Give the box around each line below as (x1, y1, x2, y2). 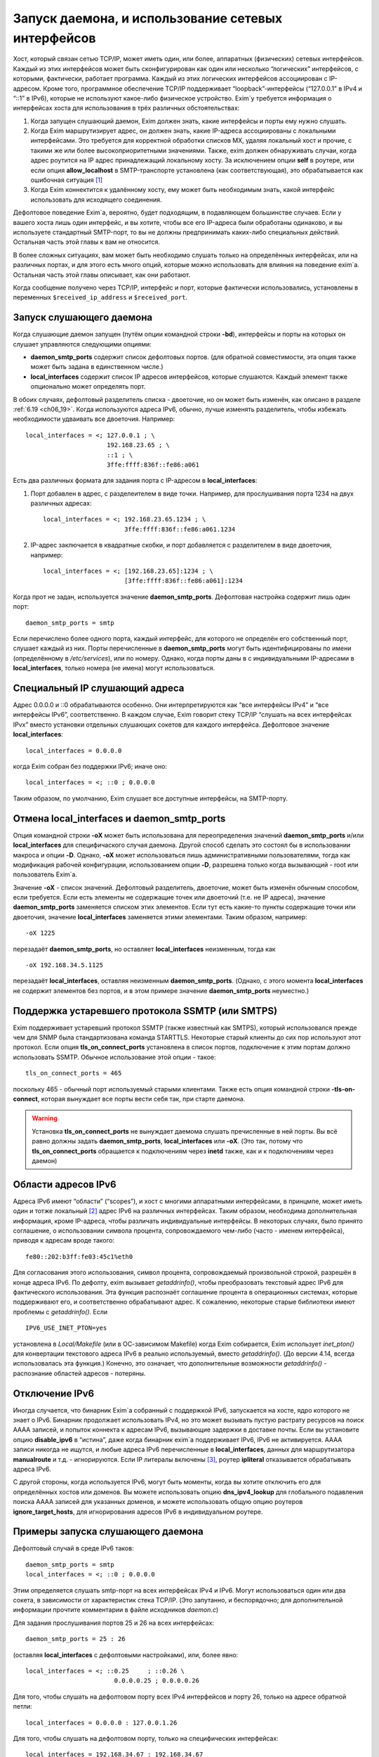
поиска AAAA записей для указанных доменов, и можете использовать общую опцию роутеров (13, 1498, 303, 1506)
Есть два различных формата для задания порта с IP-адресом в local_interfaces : (13, 476, 258, 485)
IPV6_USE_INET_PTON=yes (25, 1324, 107, 1332)
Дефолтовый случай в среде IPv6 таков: (13, 1544, 134, 1552)
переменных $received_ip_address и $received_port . (13, 293, 188, 302)
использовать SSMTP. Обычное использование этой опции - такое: (13, 1053, 217, 1061)
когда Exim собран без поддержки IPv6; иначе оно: (13, 763, 168, 771)
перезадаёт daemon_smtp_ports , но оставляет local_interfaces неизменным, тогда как (13, 945, 277, 953)
